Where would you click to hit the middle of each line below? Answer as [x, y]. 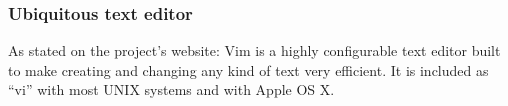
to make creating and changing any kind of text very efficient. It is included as [248, 69]
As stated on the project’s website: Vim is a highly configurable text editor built [254, 50]
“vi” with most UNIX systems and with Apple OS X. [171, 89]
